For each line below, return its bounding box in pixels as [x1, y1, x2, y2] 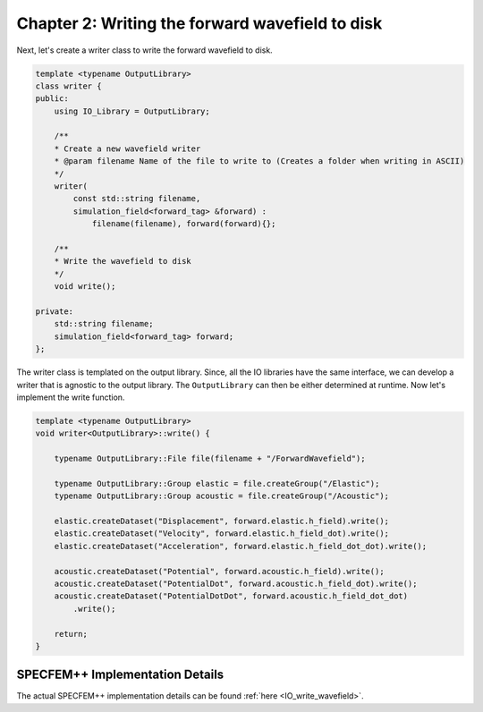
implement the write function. [16, 392, 125, 403]
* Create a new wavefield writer [54, 143, 201, 154]
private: [35, 306, 74, 317]
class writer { [35, 81, 102, 91]
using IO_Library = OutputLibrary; [54, 106, 210, 116]
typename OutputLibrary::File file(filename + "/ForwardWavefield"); [54, 453, 366, 464]
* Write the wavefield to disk [54, 256, 191, 267]
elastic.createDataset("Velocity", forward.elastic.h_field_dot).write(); [54, 529, 389, 538]
